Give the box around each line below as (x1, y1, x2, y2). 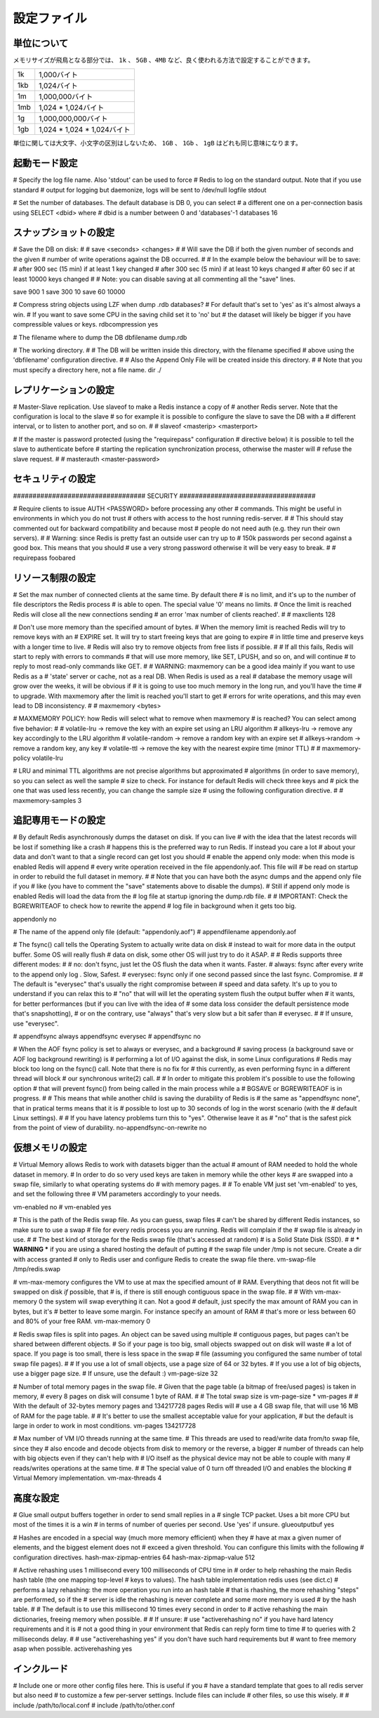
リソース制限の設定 (13, 572, 96, 584)
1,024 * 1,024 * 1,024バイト (39, 125, 131, 135)
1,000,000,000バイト (39, 114, 108, 124)
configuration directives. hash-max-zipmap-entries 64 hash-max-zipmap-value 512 (13, 1553, 255, 1561)
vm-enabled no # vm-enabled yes (13, 1202, 112, 1211)
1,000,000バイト (39, 92, 93, 102)
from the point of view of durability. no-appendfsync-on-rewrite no (13, 1124, 207, 1132)
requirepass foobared (13, 553, 76, 562)
